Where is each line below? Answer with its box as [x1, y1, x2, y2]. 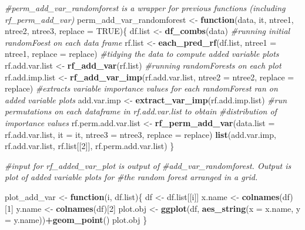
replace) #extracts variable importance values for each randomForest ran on [5, 82, 278, 94]
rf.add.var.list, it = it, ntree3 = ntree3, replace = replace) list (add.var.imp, [5, 128, 276, 140]
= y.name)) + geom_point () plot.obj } [5, 214, 148, 226]
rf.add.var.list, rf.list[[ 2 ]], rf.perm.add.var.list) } [5, 140, 175, 152]
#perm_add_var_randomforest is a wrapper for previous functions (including [5, 2, 286, 13]
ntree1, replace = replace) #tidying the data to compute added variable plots [5, 48, 279, 60]
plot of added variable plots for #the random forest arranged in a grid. [5, 171, 258, 183]
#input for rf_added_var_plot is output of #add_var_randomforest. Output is [5, 159, 291, 171]
